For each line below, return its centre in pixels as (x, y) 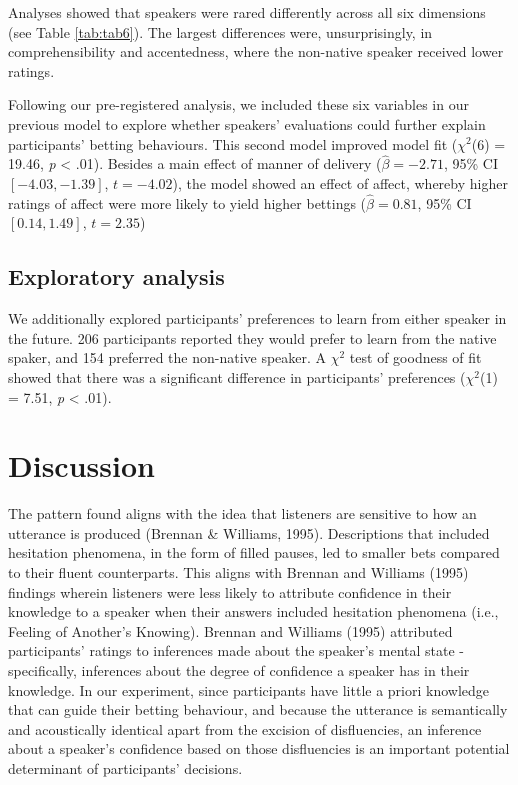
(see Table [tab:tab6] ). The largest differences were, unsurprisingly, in (220, 31)
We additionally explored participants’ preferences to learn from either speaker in (257, 318)
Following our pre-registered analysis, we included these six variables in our (238, 104)
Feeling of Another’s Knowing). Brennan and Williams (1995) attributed (230, 630)
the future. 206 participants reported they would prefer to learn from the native (252, 337)
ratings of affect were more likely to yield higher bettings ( (187, 202)
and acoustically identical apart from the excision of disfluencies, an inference (245, 728)
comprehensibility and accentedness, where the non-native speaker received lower (256, 51)
